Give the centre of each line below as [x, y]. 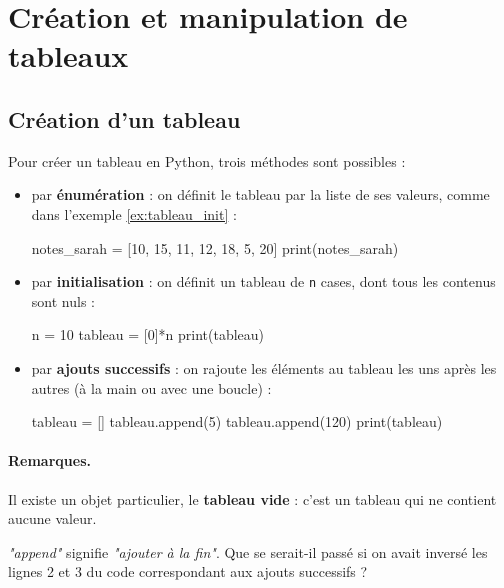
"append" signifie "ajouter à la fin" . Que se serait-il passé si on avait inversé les [248, 551]
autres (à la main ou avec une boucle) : [151, 387]
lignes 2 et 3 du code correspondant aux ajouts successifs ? [188, 571]
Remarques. [49, 460]
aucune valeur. [52, 518]
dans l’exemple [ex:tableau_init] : [134, 213]
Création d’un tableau [124, 118]
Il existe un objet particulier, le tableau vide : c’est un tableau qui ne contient [252, 498]
